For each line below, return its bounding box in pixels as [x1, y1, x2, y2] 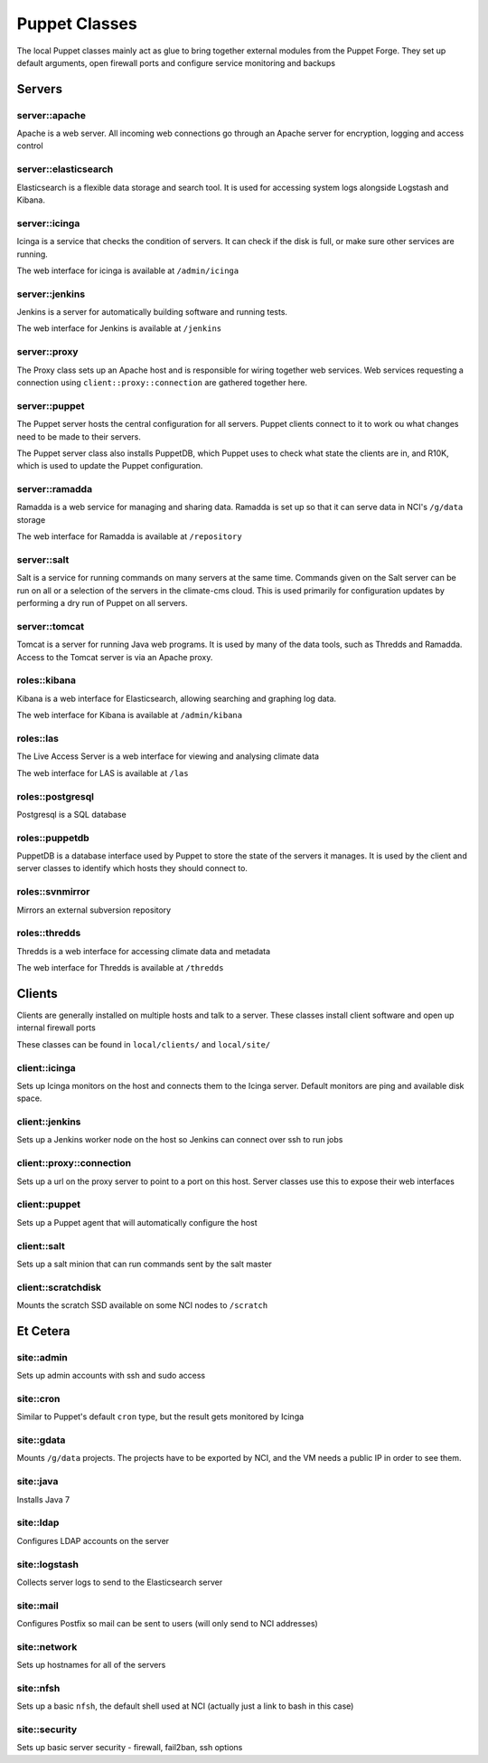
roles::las [16, 732, 59, 744]
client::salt [16, 1239, 65, 1252]
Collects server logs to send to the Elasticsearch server [16, 1577, 223, 1588]
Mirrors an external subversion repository [16, 905, 172, 915]
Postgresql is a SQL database [16, 809, 127, 820]
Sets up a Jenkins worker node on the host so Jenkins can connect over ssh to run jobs [16, 1134, 343, 1145]
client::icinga [16, 1061, 76, 1074]
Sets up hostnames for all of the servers [16, 1660, 166, 1671]
